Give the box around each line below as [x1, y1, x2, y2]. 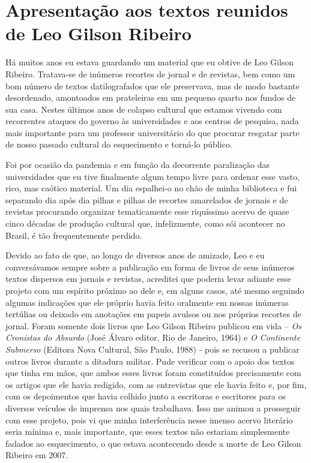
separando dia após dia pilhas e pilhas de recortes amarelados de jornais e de [5, 193, 288, 206]
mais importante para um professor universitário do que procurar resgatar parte [5, 126, 300, 139]
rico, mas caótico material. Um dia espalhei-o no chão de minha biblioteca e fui [5, 182, 297, 194]
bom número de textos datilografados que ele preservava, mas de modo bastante [5, 79, 300, 92]
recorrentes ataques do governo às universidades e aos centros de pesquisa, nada [5, 115, 299, 127]
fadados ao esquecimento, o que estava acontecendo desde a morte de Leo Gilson [5, 437, 301, 449]
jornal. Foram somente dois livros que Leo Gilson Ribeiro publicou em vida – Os [5, 319, 301, 332]
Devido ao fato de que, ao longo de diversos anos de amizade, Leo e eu [5, 249, 265, 261]
